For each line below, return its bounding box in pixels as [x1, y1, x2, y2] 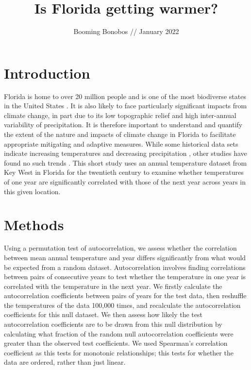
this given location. [4, 186, 61, 196]
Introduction [4, 63, 90, 83]
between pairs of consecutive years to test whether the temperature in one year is [4, 271, 246, 282]
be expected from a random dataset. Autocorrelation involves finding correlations [4, 262, 246, 272]
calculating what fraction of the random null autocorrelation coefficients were [4, 328, 234, 338]
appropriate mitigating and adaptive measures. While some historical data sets [4, 138, 238, 149]
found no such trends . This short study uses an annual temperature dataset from [4, 157, 247, 168]
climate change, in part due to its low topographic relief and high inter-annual [4, 110, 236, 120]
